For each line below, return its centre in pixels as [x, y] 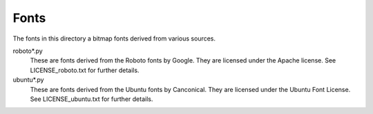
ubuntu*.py [28, 80]
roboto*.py [28, 51]
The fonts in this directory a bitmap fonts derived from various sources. [114, 38]
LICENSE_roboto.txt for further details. [85, 70]
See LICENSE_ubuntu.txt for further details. [92, 99]
